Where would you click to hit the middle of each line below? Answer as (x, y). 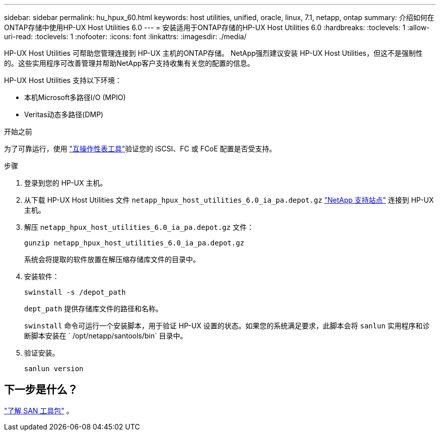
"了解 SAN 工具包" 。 (39, 410)
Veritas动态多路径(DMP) (64, 114)
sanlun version (54, 369)
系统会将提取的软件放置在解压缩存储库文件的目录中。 (112, 259)
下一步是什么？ (41, 390)
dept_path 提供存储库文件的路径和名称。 (93, 309)
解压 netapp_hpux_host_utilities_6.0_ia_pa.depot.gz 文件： (139, 227)
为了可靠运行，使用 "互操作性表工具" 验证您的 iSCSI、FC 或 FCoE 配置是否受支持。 (140, 149)
